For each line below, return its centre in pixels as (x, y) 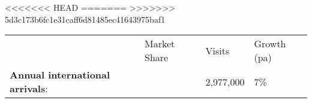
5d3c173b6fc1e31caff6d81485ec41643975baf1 (85, 19)
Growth (270, 44)
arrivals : (29, 89)
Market (160, 44)
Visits (217, 50)
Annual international (60, 75)
